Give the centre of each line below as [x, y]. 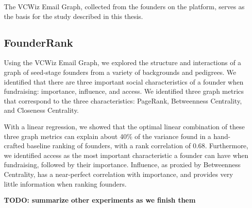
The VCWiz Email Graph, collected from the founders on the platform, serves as [124, 6]
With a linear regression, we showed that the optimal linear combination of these [124, 126]
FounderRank [39, 42]
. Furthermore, [227, 146]
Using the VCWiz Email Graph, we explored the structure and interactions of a [123, 62]
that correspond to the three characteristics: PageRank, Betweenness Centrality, [123, 100]
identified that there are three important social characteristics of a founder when [124, 81]
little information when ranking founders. [65, 183]
